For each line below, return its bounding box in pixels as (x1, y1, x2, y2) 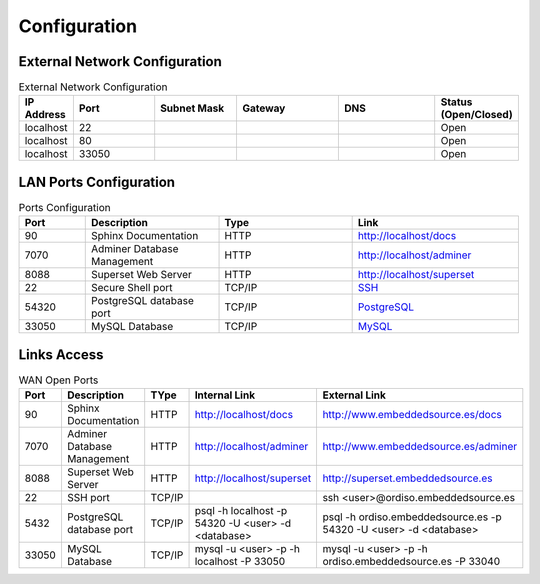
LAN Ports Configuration (18, 173, 175, 190)
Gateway (241, 101, 286, 115)
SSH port (66, 491, 110, 505)
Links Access (18, 346, 104, 363)
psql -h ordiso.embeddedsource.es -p (322, 510, 502, 524)
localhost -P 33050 (194, 555, 286, 569)
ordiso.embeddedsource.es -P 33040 (322, 555, 500, 569)
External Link (322, 388, 387, 402)
